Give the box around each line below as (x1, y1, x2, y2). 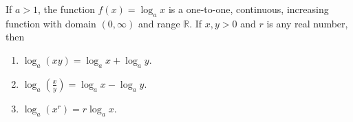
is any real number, (266, 16, 348, 30)
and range (138, 16, 180, 30)
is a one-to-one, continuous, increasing (168, 2, 329, 16)
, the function (38, 2, 95, 16)
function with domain (6, 16, 96, 30)
